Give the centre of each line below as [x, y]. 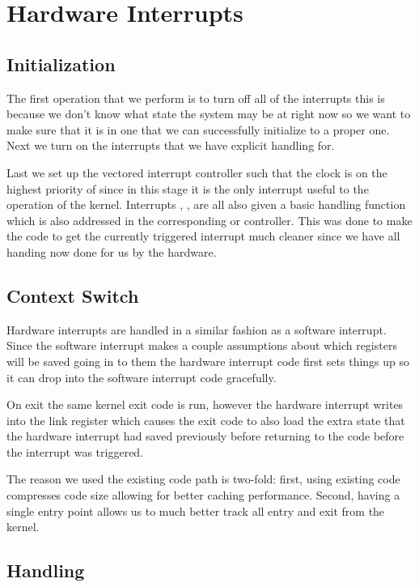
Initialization [61, 64]
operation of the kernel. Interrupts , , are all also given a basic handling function [206, 204]
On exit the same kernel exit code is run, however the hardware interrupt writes [205, 404]
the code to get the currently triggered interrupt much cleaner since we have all [203, 236]
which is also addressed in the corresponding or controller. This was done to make [209, 220]
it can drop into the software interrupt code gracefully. [142, 377]
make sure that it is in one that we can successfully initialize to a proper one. [198, 129]
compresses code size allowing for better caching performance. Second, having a [203, 495]
